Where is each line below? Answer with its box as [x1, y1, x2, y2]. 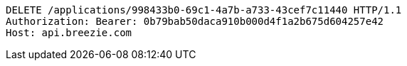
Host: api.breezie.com [6, 27, 132, 38]
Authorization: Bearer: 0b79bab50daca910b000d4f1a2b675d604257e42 [6, 16, 384, 27]
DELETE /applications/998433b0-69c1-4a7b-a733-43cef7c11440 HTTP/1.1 [6, 4, 402, 16]
